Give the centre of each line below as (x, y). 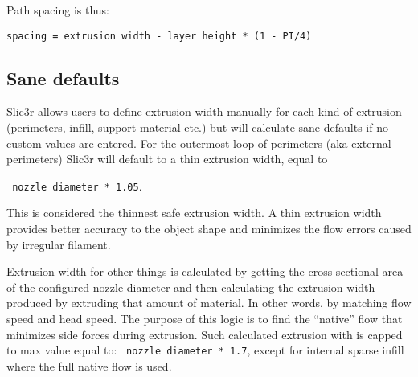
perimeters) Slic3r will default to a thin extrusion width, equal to (167, 159)
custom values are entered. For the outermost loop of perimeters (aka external (199, 143)
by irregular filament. (59, 244)
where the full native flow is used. (89, 365)
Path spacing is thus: (58, 10)
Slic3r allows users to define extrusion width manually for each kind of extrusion (204, 111)
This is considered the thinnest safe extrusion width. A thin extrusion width (194, 213)
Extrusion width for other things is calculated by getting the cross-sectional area (205, 271)
